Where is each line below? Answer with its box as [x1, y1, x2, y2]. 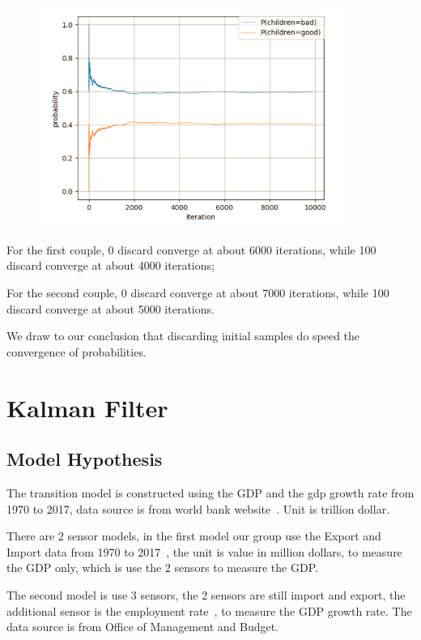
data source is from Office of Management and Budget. [6, 618, 279, 635]
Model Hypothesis [6, 446, 163, 471]
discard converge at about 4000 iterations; [6, 257, 215, 274]
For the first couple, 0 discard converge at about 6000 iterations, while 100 [6, 241, 376, 258]
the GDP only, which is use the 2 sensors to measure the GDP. [6, 559, 318, 576]
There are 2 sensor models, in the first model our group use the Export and [6, 527, 381, 544]
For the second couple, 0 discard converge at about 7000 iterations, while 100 [6, 284, 389, 301]
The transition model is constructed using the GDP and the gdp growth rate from [6, 484, 415, 501]
